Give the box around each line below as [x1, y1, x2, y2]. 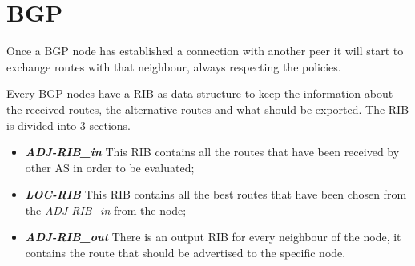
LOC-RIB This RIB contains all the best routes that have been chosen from [25, 186, 407, 203]
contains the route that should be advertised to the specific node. [25, 244, 346, 261]
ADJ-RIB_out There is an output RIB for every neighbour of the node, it [25, 228, 401, 245]
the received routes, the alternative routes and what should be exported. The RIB [6, 100, 409, 117]
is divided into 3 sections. [6, 116, 131, 133]
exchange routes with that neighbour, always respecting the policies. [6, 58, 341, 75]
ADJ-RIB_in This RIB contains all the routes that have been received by [25, 143, 400, 160]
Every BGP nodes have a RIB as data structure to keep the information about [6, 85, 393, 102]
